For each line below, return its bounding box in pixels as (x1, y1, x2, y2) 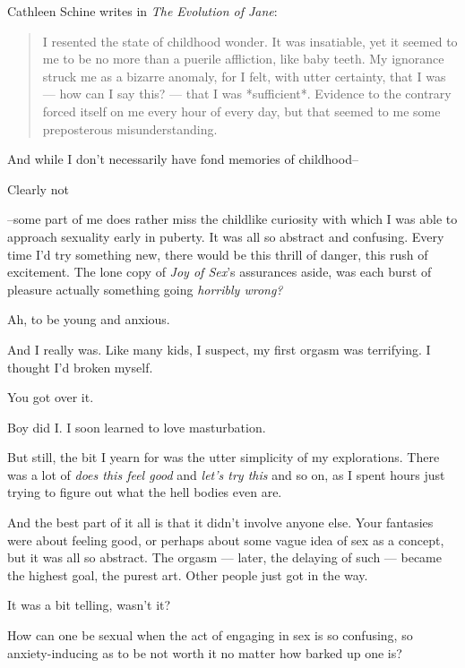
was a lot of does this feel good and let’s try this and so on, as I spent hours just (7, 465, 445, 484)
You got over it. (7, 388, 94, 407)
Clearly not (7, 179, 69, 198)
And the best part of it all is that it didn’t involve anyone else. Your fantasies (7, 513, 434, 532)
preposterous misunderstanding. (42, 119, 218, 138)
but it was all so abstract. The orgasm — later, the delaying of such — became (7, 548, 443, 567)
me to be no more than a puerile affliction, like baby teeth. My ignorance (42, 49, 444, 68)
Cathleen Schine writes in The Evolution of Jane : (7, 2, 278, 20)
